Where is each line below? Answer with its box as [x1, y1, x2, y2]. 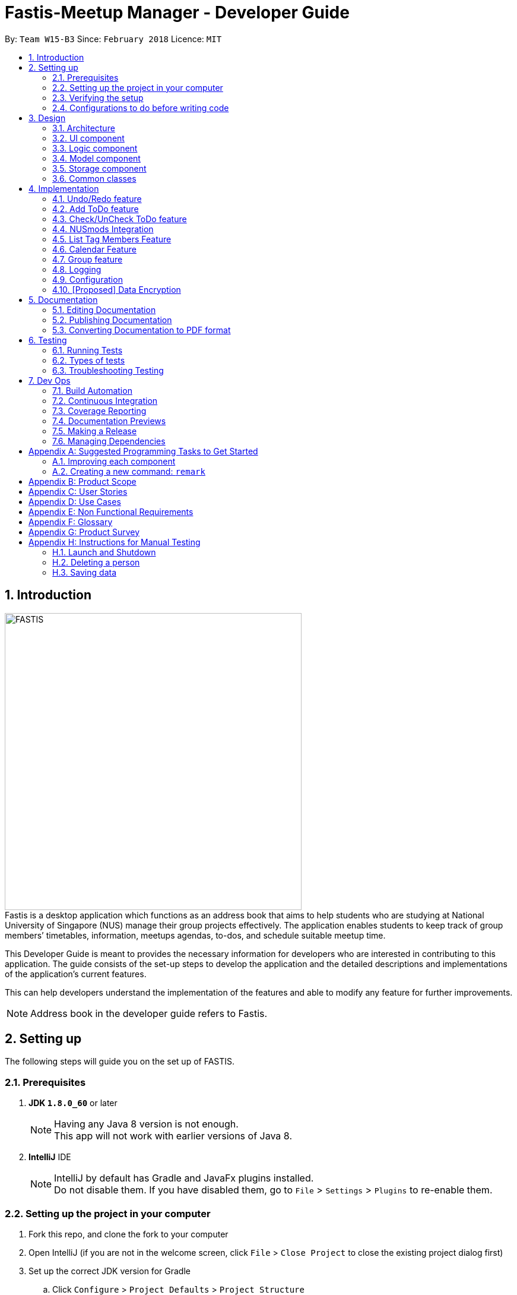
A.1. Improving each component [52, 456, 176, 466]
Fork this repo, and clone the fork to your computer [28, 1228, 229, 1239]
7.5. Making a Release [52, 425, 137, 436]
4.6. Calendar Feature [52, 244, 137, 254]
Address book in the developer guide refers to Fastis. [30, 1007, 268, 1019]
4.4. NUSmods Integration [52, 223, 154, 234]
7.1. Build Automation [52, 385, 132, 396]
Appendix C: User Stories [28, 486, 128, 497]
